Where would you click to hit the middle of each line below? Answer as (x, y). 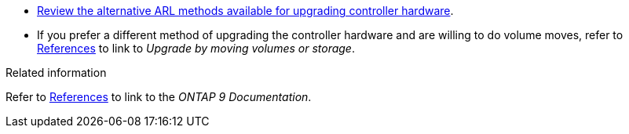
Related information (56, 72)
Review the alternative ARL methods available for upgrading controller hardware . (245, 11)
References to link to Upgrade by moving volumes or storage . (196, 48)
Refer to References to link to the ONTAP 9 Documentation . (159, 97)
